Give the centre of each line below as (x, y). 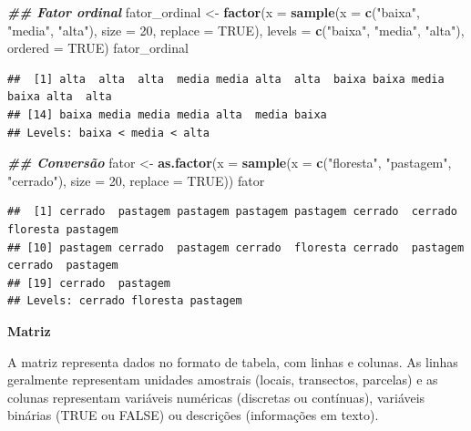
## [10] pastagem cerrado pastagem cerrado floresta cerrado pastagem (236, 247)
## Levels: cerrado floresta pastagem (125, 301)
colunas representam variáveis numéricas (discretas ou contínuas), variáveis (216, 397)
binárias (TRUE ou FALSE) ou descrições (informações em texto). (193, 415)
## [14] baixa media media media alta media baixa (167, 114)
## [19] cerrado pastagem (89, 283)
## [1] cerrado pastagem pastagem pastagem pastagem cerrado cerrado (232, 212)
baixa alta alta (60, 97)
